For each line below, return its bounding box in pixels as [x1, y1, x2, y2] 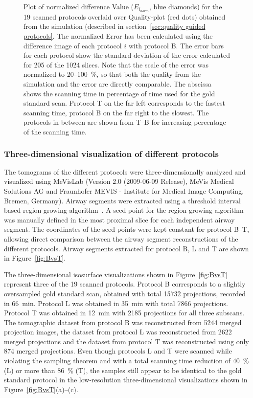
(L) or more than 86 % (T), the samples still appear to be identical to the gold [4, 365, 242, 375]
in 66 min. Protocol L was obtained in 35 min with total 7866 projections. [4, 298, 228, 308]
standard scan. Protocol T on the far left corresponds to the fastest [23, 98, 225, 108]
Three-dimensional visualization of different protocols [4, 147, 219, 159]
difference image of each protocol [23, 40, 122, 50]
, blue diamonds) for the [149, 1, 222, 11]
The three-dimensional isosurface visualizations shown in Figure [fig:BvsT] [4, 269, 228, 279]
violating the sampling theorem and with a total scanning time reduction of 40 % [4, 355, 249, 366]
